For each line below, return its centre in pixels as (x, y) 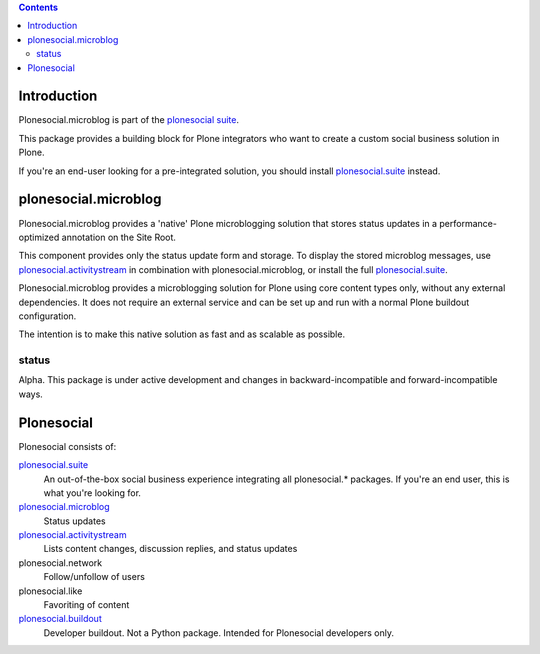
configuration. (47, 316)
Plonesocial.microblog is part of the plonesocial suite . (129, 120)
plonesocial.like (50, 591)
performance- (468, 223)
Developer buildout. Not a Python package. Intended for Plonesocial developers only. (219, 632)
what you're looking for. (92, 492)
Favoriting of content (86, 605)
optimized (39, 237)
